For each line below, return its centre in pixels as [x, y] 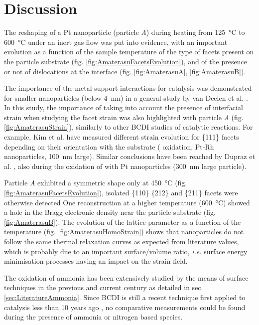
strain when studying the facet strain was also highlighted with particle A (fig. [124, 117]
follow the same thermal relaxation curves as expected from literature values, [122, 241]
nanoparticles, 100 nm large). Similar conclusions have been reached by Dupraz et [129, 156]
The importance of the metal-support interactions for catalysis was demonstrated [128, 88]
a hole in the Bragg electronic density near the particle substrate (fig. [110, 212]
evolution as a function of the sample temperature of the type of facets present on [129, 52]
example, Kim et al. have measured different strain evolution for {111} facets [122, 137]
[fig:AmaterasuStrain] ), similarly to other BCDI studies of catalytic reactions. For [129, 127]
